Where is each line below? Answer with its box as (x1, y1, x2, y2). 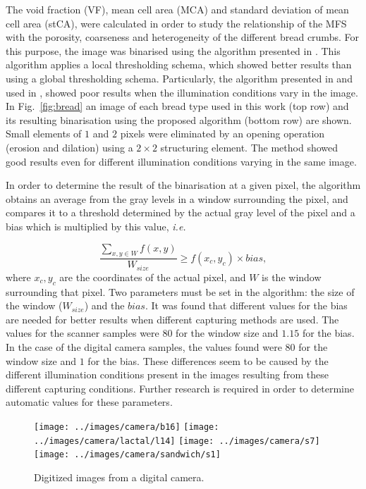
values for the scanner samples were (6, 326, 159, 340)
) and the (84, 298, 125, 313)
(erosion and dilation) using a (6, 140, 133, 154)
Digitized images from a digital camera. (34, 469, 205, 484)
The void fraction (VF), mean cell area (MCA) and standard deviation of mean (6, 2, 349, 16)
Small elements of (6, 126, 82, 141)
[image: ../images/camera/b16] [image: (34, 421, 219, 432)
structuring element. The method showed (160, 140, 338, 154)
